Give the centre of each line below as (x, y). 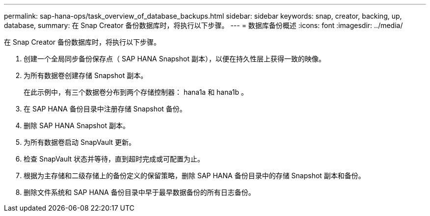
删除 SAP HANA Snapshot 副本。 (77, 125)
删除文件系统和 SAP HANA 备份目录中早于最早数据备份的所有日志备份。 (139, 192)
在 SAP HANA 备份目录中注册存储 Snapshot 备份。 (105, 109)
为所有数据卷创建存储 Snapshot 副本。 (86, 75)
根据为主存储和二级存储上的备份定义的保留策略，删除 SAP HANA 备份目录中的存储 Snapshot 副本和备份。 (194, 175)
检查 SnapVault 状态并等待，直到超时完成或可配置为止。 (114, 159)
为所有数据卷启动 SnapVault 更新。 (80, 142)
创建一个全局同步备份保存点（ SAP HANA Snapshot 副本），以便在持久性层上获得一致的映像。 (175, 59)
